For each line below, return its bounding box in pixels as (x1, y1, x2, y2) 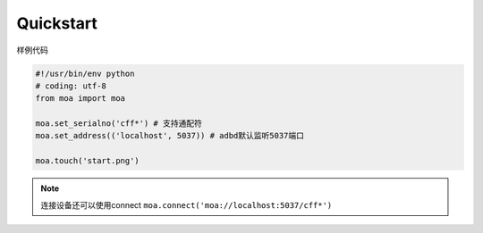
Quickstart (16, 13, 98, 33)
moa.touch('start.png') (35, 156, 140, 166)
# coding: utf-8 (35, 80, 107, 91)
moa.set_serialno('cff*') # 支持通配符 (35, 119, 203, 129)
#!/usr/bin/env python (35, 68, 135, 79)
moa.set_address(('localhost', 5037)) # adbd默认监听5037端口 (35, 130, 304, 141)
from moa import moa (35, 94, 125, 104)
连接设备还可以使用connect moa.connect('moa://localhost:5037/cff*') (40, 199, 333, 210)
